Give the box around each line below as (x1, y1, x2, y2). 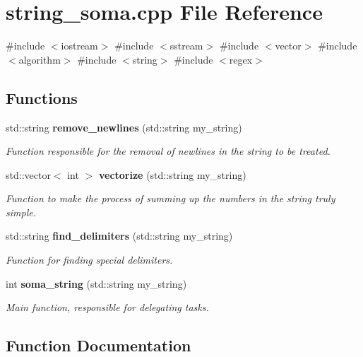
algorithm (18, 52, 61, 66)
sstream (169, 38, 203, 53)
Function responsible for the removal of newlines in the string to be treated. (6, 144, 331, 158)
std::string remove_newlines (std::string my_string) (6, 119, 242, 134)
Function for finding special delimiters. (6, 252, 173, 267)
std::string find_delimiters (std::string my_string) (6, 228, 233, 243)
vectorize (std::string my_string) (98, 167, 246, 182)
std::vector (6, 167, 51, 182)
